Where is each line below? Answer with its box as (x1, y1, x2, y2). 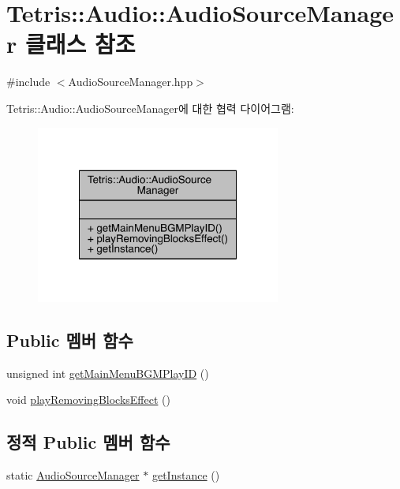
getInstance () (151, 467, 220, 483)
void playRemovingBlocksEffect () (6, 391, 170, 408)
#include (6, 73, 50, 90)
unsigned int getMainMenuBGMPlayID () (6, 364, 209, 381)
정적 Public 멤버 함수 (6, 430, 170, 454)
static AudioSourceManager (6, 467, 140, 483)
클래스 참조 (24, 28, 136, 60)
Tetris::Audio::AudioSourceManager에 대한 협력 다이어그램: (6, 99, 294, 116)
